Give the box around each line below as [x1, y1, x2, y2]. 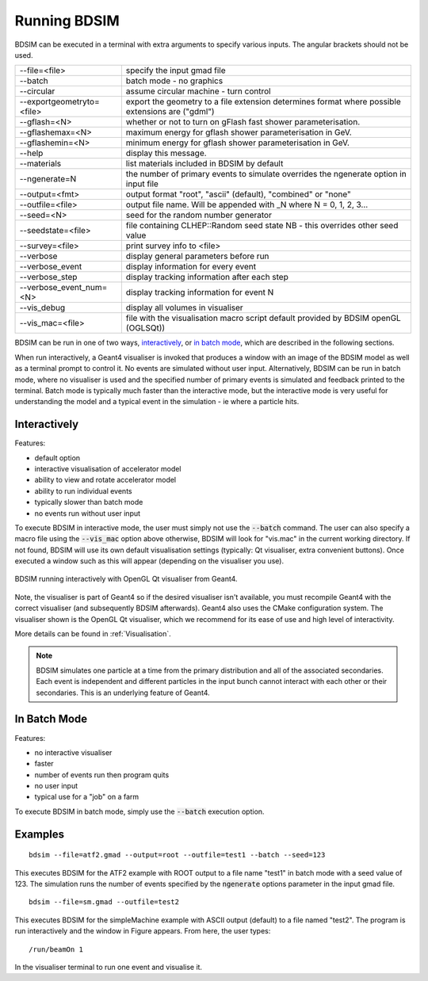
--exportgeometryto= [19, 96, 100, 107]
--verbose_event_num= [19, 282, 108, 293]
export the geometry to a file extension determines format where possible [125, 96, 402, 107]
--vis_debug [19, 302, 66, 313]
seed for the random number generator [125, 210, 273, 221]
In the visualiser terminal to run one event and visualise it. [14, 963, 202, 971]
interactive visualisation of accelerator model [34, 464, 182, 473]
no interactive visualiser [34, 747, 113, 757]
